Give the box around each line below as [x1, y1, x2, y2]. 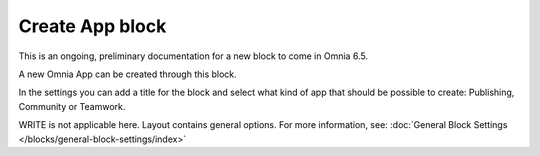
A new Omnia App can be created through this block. [18, 68, 237, 80]
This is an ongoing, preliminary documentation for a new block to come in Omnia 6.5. [18, 50, 369, 62]
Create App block [18, 15, 167, 37]
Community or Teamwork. [18, 100, 126, 112]
